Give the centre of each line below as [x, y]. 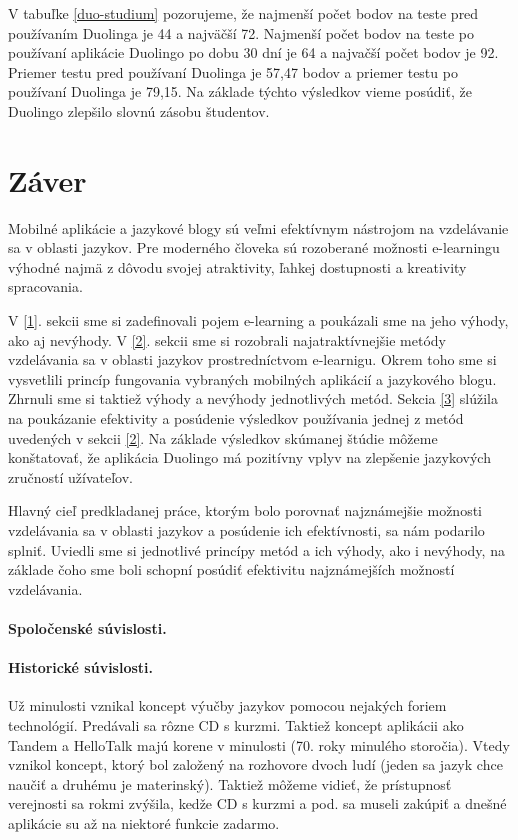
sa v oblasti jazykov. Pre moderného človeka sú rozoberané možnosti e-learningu [254, 247]
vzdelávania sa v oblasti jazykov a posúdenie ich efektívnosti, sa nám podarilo [246, 530]
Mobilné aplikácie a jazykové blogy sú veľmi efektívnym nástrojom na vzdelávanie [258, 227]
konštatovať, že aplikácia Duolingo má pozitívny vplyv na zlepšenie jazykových [249, 457]
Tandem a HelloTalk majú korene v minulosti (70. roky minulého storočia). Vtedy [259, 744]
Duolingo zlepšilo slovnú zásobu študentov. [139, 110]
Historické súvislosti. [81, 667]
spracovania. [45, 286]
